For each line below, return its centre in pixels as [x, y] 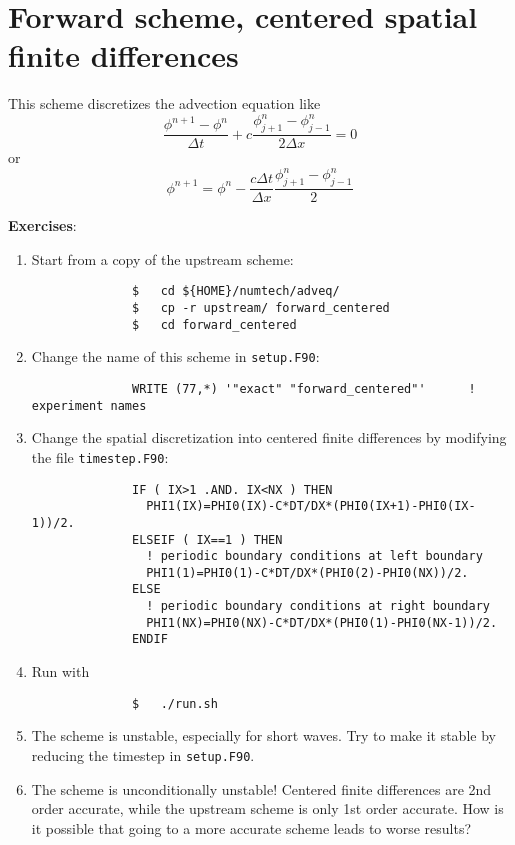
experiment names [89, 405]
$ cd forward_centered [214, 324]
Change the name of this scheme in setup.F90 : [175, 356]
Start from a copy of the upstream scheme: [162, 258]
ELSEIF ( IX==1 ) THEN [207, 539]
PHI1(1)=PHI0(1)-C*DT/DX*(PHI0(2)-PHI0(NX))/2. [307, 572]
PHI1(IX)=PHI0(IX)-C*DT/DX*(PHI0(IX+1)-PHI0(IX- [311, 506]
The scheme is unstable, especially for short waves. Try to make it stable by [263, 735]
